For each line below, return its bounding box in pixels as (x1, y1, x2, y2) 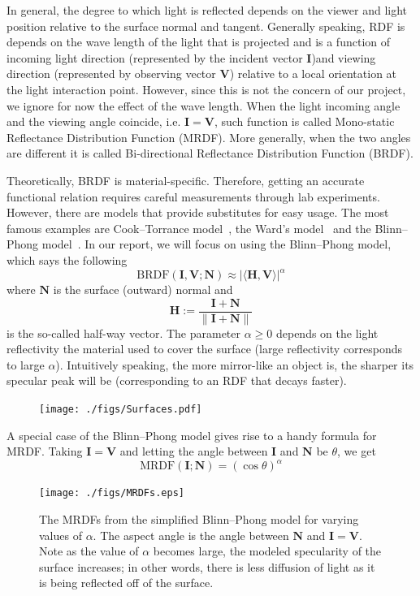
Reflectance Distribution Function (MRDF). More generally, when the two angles (6, 128, 411, 145)
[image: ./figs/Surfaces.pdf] (39, 404, 202, 416)
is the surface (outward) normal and (53, 281, 233, 297)
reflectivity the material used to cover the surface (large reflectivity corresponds (6, 340, 403, 357)
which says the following (6, 251, 128, 268)
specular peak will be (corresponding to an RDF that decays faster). (6, 372, 347, 389)
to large (6, 356, 45, 373)
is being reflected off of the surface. (39, 574, 214, 591)
